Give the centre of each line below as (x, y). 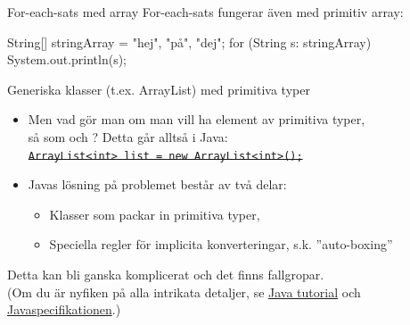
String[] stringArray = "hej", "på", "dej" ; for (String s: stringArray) (189, 42)
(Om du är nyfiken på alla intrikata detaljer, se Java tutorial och (184, 292)
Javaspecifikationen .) (64, 309)
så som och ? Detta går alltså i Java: (128, 136)
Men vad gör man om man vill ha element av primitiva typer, (197, 119)
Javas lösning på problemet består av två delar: (157, 184)
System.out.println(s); (67, 59)
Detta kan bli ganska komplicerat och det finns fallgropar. (166, 274)
